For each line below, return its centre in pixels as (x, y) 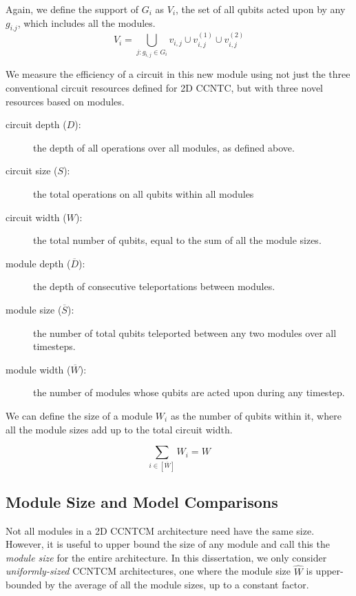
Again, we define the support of (72, 9)
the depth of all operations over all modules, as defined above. (164, 147)
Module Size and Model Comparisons (142, 501)
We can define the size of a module (79, 415)
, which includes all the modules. (86, 22)
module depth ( (38, 263)
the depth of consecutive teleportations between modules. (154, 286)
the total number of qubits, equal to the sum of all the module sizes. (177, 240)
